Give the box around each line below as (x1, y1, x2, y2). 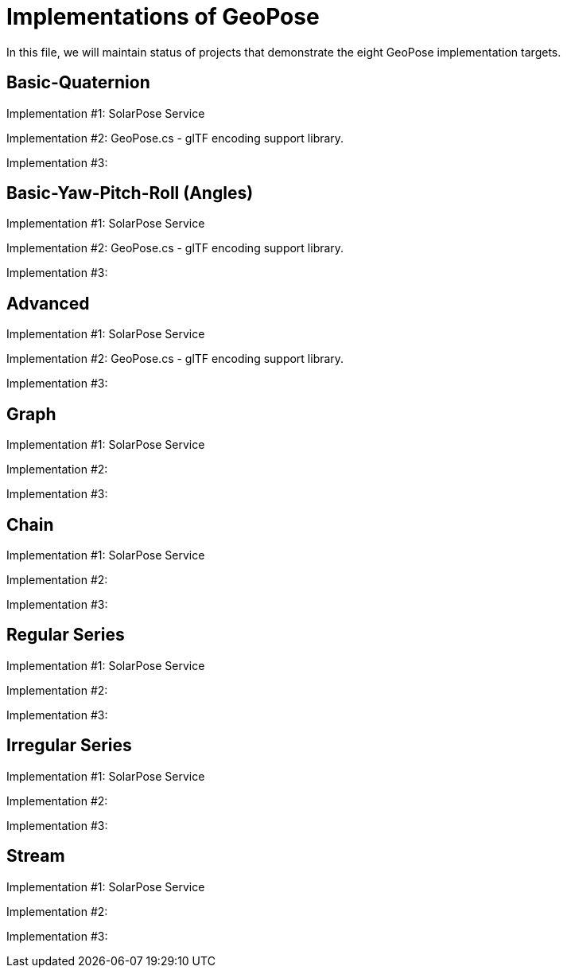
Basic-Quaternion (6, 72, 150, 93)
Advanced (6, 293, 90, 314)
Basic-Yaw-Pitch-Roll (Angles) (6, 183, 254, 204)
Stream (6, 846, 65, 867)
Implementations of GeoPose (6, 3, 320, 30)
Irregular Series (6, 735, 132, 756)
